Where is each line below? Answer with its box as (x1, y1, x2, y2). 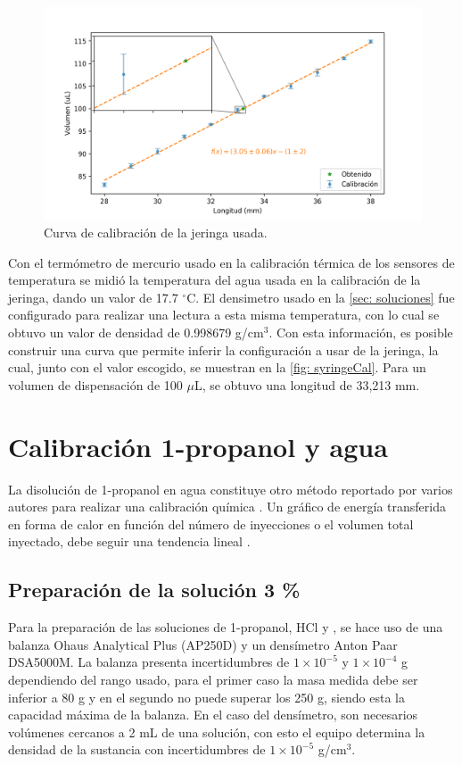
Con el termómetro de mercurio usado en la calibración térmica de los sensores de (8, 253, 455, 271)
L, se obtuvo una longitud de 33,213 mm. (194, 375, 420, 394)
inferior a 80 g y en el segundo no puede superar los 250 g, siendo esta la (8, 687, 406, 706)
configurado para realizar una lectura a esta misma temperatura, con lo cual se (8, 305, 440, 324)
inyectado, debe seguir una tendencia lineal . (8, 532, 251, 551)
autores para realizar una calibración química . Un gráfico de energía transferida (8, 497, 446, 516)
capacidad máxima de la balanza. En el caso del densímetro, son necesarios (8, 705, 418, 724)
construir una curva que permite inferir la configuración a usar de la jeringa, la (8, 340, 439, 359)
